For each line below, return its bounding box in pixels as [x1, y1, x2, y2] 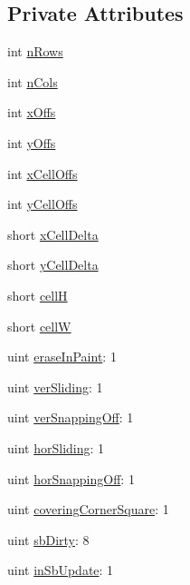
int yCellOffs [7, 194, 78, 213]
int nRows [7, 42, 63, 61]
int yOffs [7, 133, 56, 152]
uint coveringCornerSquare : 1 [7, 500, 169, 519]
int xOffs [7, 103, 56, 122]
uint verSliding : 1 [7, 377, 103, 396]
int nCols [7, 72, 58, 91]
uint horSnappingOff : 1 [7, 469, 135, 488]
